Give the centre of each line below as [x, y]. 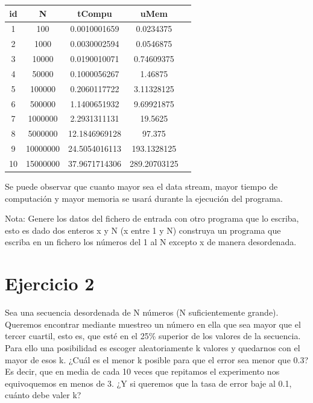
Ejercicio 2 [50, 283]
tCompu [95, 13]
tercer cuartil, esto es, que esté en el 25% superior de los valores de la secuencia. [153, 336]
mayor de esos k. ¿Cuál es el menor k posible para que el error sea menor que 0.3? [157, 359]
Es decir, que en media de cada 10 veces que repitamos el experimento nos [142, 371]
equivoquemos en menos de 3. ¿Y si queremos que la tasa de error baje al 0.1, [148, 383]
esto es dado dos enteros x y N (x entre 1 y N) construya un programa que [143, 230]
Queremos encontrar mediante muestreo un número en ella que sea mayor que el [153, 324]
